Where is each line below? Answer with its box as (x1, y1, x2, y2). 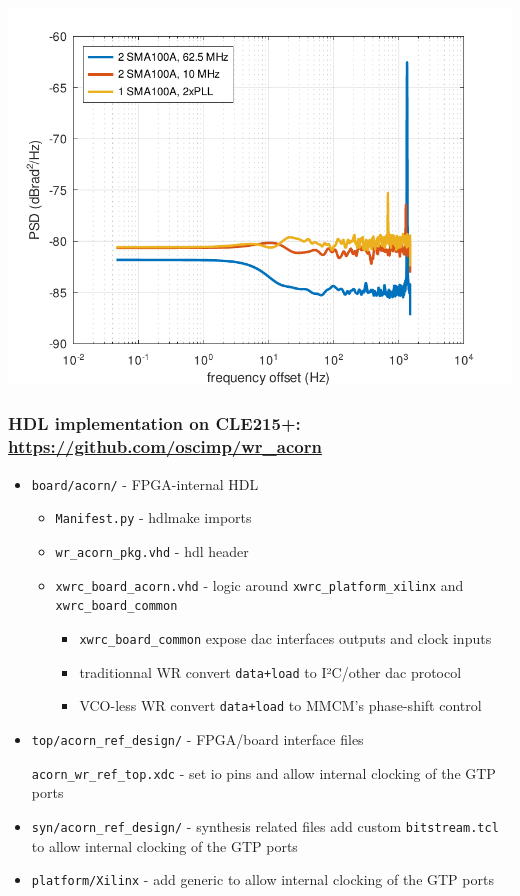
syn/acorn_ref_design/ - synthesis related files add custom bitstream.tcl (31, 815, 499, 836)
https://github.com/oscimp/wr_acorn (8, 434, 322, 459)
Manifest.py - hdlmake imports (55, 507, 252, 528)
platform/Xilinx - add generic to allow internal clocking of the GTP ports (31, 869, 494, 890)
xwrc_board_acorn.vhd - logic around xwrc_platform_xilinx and (55, 574, 464, 595)
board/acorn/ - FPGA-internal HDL (31, 473, 259, 494)
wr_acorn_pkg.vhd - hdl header (55, 541, 249, 562)
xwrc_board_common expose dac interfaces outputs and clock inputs (79, 627, 492, 648)
